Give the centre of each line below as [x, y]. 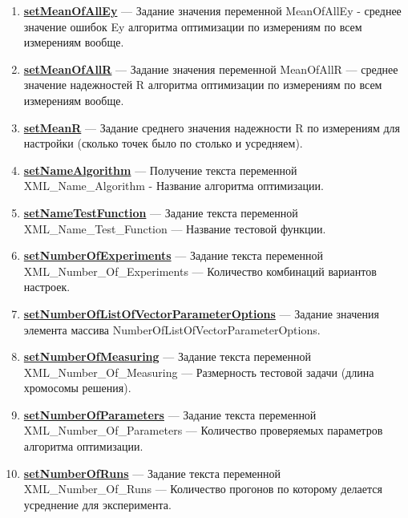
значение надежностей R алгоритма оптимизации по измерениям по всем [203, 85]
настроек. [47, 287]
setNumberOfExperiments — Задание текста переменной [173, 255]
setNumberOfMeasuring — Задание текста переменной [167, 356]
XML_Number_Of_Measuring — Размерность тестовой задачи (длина [199, 372]
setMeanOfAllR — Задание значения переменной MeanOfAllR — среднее [211, 69]
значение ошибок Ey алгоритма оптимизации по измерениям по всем [193, 26]
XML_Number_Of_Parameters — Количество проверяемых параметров [203, 430]
